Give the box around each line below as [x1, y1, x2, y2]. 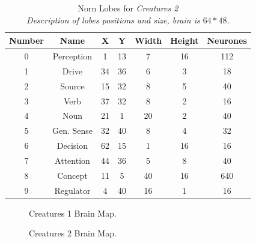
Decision [56, 139, 88, 152]
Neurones [207, 34, 247, 47]
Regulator [54, 184, 91, 196]
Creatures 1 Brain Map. [29, 206, 117, 219]
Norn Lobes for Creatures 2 [78, 2, 178, 14]
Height [170, 34, 199, 47]
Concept [57, 169, 88, 181]
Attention [55, 154, 90, 166]
